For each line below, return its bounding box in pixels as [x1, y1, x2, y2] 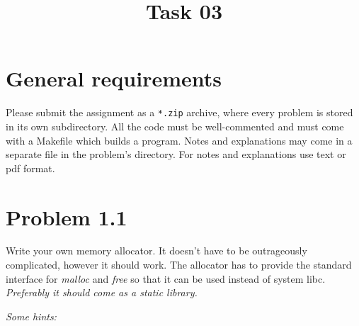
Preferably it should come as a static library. [6, 285, 198, 300]
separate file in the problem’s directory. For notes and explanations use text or [6, 147, 346, 162]
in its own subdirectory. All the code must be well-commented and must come [6, 118, 344, 133]
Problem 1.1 [6, 202, 127, 231]
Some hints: [6, 308, 57, 323]
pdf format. [6, 160, 55, 175]
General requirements [6, 64, 222, 93]
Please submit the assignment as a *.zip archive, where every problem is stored [6, 105, 353, 120]
